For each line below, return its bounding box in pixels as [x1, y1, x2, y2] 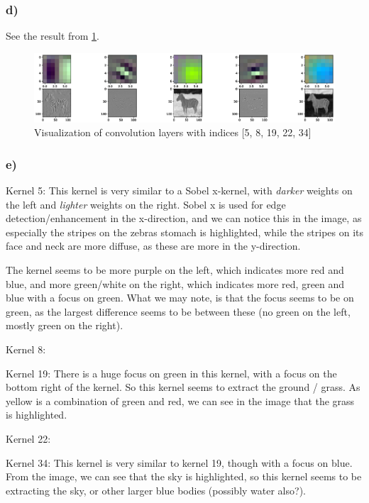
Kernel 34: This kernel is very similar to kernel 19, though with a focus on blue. [6, 455, 353, 470]
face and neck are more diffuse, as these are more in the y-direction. [6, 238, 301, 253]
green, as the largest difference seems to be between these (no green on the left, [6, 304, 351, 319]
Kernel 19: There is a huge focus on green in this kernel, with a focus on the [6, 365, 337, 380]
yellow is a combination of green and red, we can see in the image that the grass [6, 393, 355, 408]
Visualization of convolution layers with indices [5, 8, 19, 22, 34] [34, 125, 312, 140]
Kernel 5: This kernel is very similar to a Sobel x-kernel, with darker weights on [6, 183, 353, 198]
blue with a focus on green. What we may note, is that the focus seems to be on [6, 290, 354, 305]
